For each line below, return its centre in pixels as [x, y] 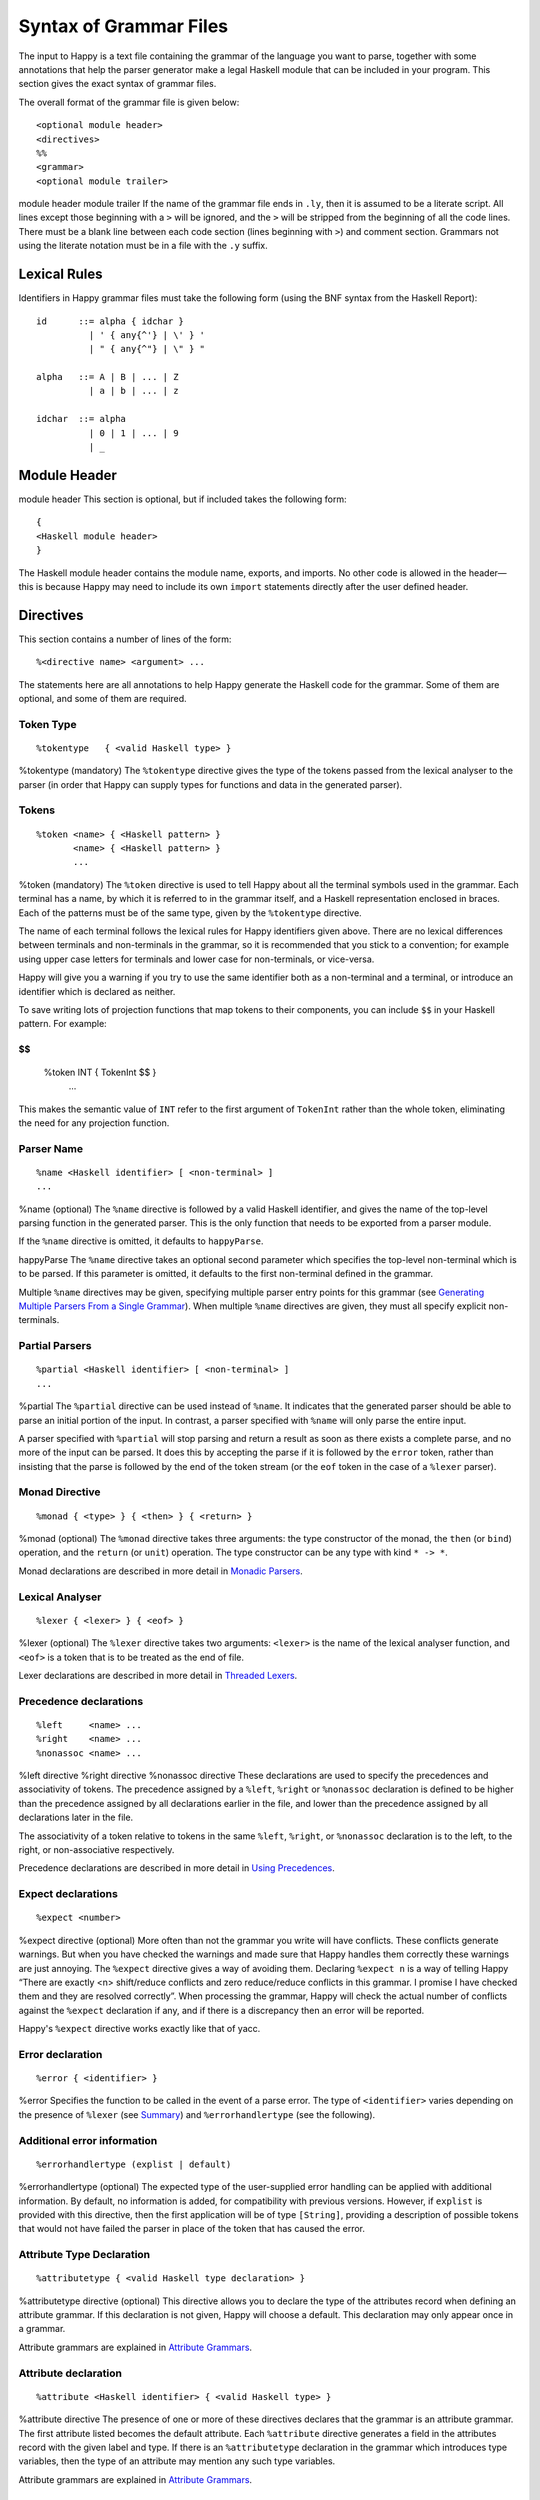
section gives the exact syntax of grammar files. [117, 84]
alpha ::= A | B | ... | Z [107, 377]
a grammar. [42, 2329]
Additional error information [88, 2140]
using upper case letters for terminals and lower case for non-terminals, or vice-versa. [196, 959]
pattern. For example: [62, 1024]
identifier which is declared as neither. [97, 991]
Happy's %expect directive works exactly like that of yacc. [139, 2029]
